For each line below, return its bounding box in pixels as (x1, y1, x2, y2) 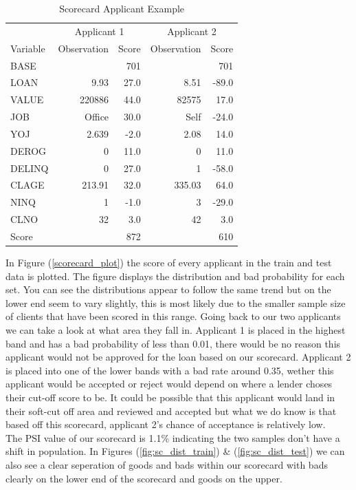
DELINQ (10, 160, 49, 175)
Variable (10, 41, 45, 55)
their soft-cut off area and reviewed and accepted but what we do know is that (5, 403, 337, 418)
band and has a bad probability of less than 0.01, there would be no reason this (5, 336, 341, 350)
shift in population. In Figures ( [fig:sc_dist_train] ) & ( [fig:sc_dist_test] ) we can (5, 444, 345, 458)
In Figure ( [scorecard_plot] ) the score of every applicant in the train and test (5, 255, 332, 270)
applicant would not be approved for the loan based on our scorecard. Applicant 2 (5, 350, 351, 364)
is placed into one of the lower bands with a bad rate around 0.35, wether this (5, 363, 334, 377)
